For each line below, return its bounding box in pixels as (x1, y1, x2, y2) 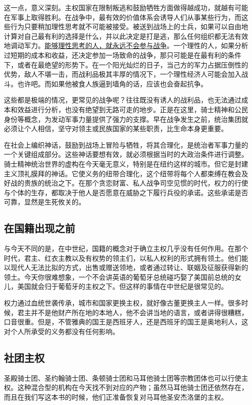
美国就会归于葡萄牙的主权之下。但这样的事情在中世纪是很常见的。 (17, 281, 228, 291)
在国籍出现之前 (4, 220, 75, 236)
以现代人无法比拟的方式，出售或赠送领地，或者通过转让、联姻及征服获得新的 (4, 262, 248, 272)
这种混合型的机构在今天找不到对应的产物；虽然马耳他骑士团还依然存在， (17, 382, 248, 392)
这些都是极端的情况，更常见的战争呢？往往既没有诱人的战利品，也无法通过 (4, 95, 241, 105)
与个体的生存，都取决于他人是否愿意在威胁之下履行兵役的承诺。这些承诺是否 (4, 187, 248, 197)
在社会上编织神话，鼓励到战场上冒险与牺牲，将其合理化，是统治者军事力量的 (4, 139, 248, 150)
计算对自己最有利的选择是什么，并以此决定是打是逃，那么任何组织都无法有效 (4, 31, 248, 41)
